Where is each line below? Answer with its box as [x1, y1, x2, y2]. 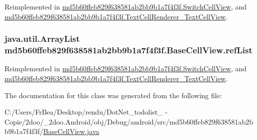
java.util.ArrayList [4, 32, 80, 45]
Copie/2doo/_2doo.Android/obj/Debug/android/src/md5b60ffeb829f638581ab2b [4, 116, 253, 127]
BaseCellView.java [43, 126, 99, 137]
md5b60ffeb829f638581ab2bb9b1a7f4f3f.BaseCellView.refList [4, 44, 252, 56]
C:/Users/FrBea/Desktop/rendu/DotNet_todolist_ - [4, 107, 167, 117]
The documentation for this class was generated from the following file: [4, 90, 222, 100]
